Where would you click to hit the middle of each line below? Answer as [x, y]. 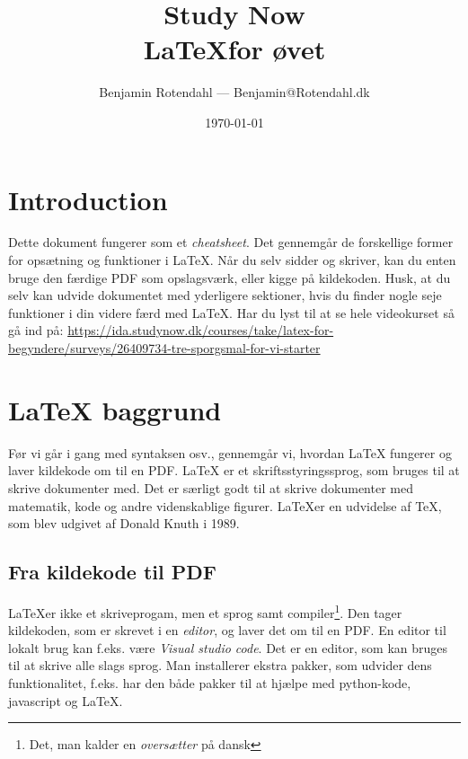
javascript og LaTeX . [66, 700]
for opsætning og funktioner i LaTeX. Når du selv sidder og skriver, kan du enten [232, 260]
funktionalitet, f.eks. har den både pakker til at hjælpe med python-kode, [210, 682]
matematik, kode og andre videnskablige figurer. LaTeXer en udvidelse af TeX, [225, 505]
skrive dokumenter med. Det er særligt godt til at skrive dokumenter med [211, 487]
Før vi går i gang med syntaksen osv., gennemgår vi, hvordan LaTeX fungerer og [230, 452]
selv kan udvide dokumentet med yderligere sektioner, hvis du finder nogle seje [225, 295]
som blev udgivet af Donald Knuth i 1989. [124, 523]
